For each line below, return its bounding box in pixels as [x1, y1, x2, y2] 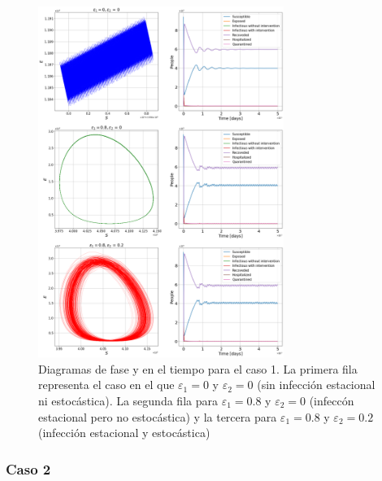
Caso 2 [6, 458, 51, 479]
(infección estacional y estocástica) [38, 424, 211, 441]
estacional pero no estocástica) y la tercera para [38, 408, 277, 425]
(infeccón [309, 392, 354, 409]
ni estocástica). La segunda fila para [38, 392, 218, 409]
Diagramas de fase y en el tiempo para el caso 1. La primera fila [38, 360, 358, 377]
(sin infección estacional [257, 376, 375, 393]
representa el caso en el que [38, 376, 175, 393]
